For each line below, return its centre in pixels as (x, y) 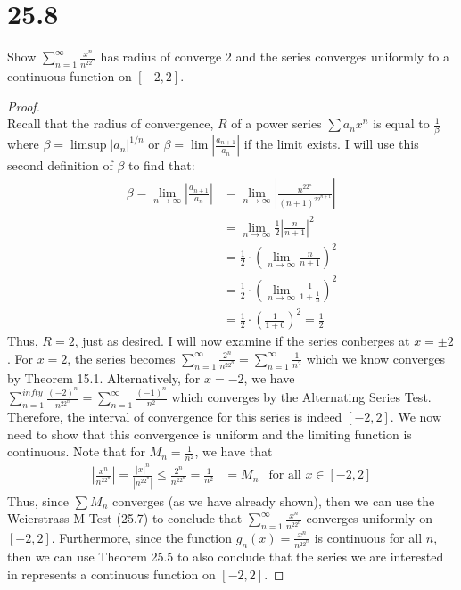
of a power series (276, 123)
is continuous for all (368, 537)
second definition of (60, 165)
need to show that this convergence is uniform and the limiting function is (210, 434)
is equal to (401, 123)
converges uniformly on (369, 518)
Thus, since (38, 500)
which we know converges (375, 358)
